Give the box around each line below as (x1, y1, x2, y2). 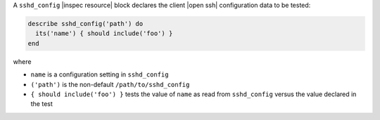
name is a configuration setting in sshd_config (30, 70, 169, 79)
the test (30, 100, 53, 108)
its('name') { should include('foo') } (35, 29, 173, 38)
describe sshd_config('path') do (27, 20, 144, 27)
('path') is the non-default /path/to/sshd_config (30, 80, 190, 88)
